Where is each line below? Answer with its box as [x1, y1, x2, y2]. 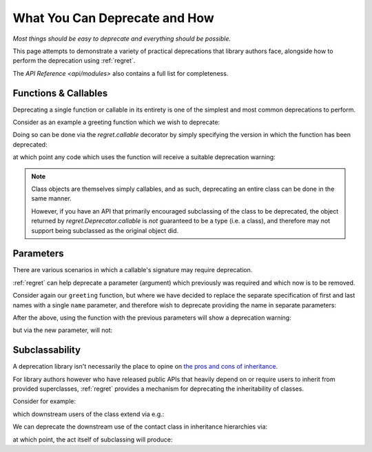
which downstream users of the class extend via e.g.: [12, 410, 165, 418]
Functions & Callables [12, 87, 108, 99]
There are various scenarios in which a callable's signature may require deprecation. [12, 266, 253, 274]
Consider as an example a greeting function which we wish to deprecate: [12, 118, 220, 127]
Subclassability [12, 345, 81, 356]
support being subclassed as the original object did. [31, 226, 179, 234]
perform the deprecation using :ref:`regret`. [12, 56, 136, 65]
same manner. [31, 194, 72, 203]
